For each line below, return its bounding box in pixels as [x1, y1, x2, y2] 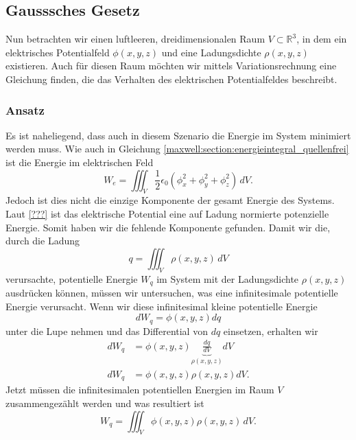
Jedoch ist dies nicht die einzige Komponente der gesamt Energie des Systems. [5, 193, 335, 207]
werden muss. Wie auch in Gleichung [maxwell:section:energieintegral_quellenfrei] [5, 141, 349, 156]
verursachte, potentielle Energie [5, 271, 138, 286]
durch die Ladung [5, 233, 80, 248]
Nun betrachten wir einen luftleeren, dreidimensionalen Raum [5, 32, 265, 46]
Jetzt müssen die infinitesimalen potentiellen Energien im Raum [5, 382, 274, 397]
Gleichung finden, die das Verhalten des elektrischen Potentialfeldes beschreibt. [5, 71, 337, 86]
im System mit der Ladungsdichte [156, 271, 299, 286]
